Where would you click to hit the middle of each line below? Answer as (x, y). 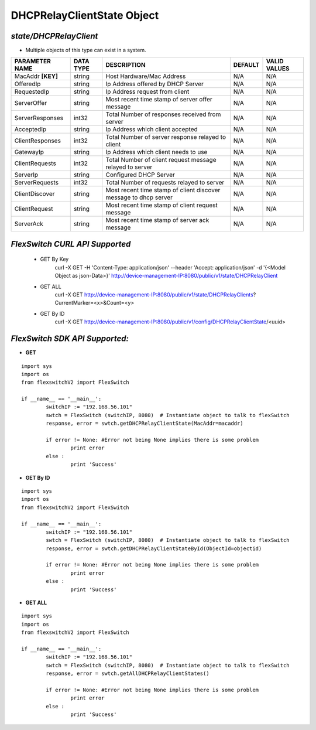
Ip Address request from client (147, 92)
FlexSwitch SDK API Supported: (70, 339)
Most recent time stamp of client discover (163, 190)
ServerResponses (39, 118)
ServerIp (26, 175)
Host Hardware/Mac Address (146, 76)
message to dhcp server (139, 197)
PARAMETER (32, 62)
